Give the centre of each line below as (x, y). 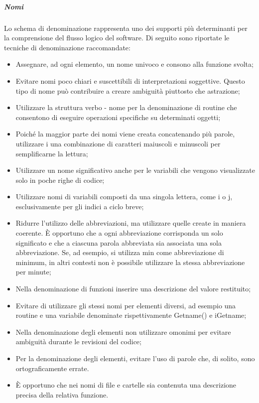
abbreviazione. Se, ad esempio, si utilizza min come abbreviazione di (120, 252)
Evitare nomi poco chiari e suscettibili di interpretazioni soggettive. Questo (130, 80)
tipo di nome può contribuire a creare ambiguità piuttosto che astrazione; (128, 90)
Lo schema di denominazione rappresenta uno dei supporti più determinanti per (126, 28)
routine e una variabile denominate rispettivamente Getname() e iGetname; (131, 315)
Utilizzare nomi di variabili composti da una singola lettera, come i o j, (124, 197)
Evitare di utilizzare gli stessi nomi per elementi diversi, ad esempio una (126, 305)
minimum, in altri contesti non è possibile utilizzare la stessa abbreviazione (130, 262)
